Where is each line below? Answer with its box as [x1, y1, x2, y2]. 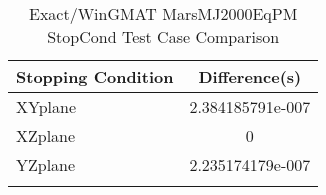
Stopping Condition [16, 65, 174, 88]
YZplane [16, 153, 76, 176]
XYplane [16, 95, 77, 118]
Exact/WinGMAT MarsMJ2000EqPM [29, 2, 298, 25]
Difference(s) [198, 65, 302, 88]
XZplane [16, 124, 76, 147]
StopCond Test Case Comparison [47, 25, 280, 48]
